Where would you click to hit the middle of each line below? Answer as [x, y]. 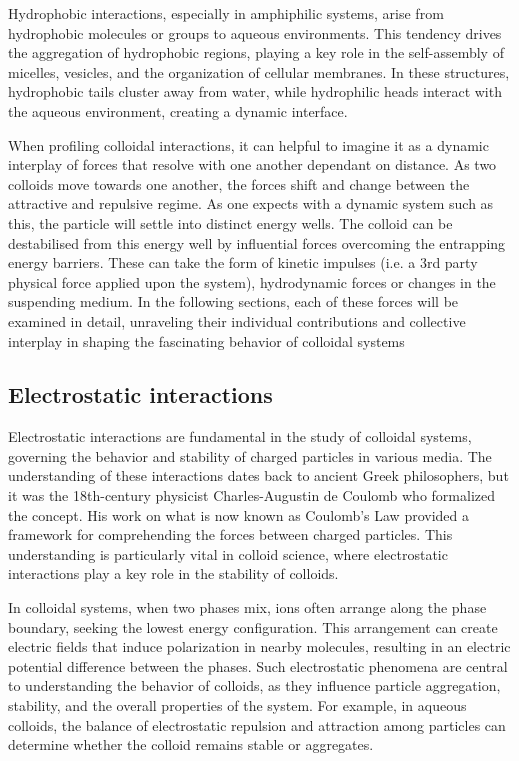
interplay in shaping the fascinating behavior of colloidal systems [206, 340]
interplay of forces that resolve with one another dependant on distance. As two [252, 164]
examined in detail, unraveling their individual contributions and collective [237, 320]
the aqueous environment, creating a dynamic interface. [178, 110]
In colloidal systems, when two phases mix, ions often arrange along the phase [247, 607]
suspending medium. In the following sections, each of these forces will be [233, 301]
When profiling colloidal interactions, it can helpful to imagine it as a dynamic [248, 144]
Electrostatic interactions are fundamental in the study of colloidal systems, [240, 436]
